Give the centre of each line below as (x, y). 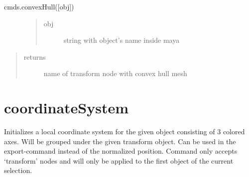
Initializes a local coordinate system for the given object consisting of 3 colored (124, 132)
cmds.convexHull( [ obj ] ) (39, 6)
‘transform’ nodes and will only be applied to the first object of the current (119, 160)
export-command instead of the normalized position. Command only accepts (121, 151)
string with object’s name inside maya (122, 40)
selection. (18, 170)
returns (35, 56)
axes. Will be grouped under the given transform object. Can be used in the (120, 141)
